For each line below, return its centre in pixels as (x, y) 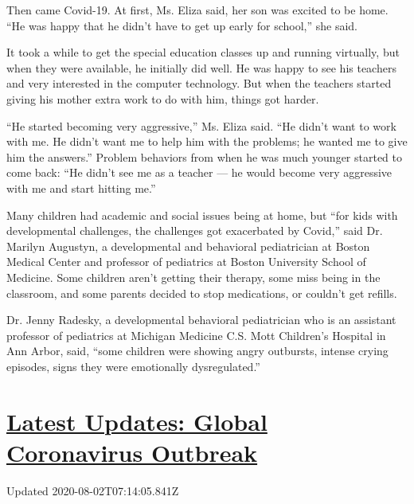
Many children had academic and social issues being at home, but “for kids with (202, 215)
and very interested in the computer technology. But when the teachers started (199, 83)
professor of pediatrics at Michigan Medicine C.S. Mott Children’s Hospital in (196, 335)
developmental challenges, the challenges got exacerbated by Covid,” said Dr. (195, 231)
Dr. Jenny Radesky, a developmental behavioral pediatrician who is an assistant (201, 320)
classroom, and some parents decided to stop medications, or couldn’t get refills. (202, 293)
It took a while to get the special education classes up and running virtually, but (203, 52)
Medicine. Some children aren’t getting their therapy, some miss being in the (193, 277)
